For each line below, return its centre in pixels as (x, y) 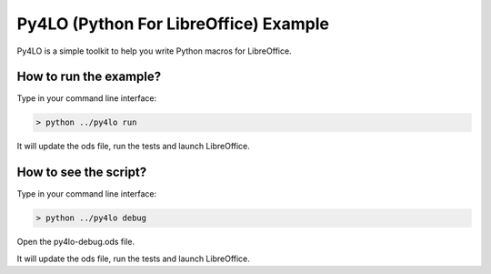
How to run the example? (89, 77)
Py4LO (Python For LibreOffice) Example (173, 24)
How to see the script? (82, 173)
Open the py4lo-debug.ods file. (76, 242)
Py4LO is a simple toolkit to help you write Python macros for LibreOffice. (154, 51)
